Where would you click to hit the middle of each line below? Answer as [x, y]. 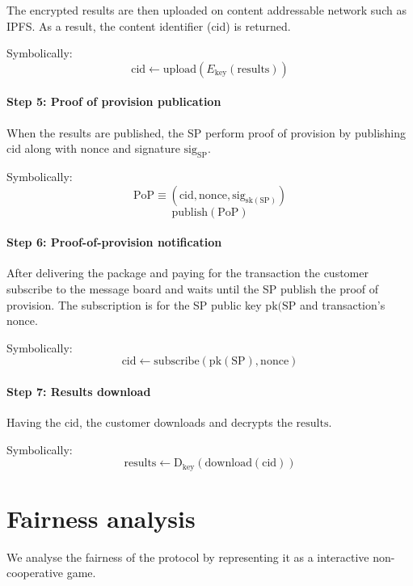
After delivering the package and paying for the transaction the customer [188, 273]
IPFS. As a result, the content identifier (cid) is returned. [149, 25]
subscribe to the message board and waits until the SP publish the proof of [193, 288]
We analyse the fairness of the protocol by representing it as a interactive [188, 556]
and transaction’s [342, 304]
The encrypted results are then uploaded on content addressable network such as [206, 10]
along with [51, 148]
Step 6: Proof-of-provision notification [114, 242]
